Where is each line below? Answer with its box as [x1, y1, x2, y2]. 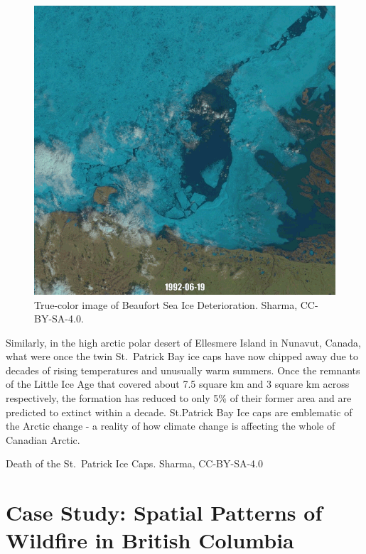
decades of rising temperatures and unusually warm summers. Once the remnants [6, 362, 360, 377]
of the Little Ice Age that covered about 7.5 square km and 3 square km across [6, 376, 350, 391]
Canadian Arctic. [6, 432, 80, 447]
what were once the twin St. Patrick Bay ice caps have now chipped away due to [6, 349, 358, 364]
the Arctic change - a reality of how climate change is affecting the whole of [6, 418, 335, 433]
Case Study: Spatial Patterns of [6, 498, 323, 527]
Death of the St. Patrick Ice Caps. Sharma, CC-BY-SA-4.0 [6, 456, 263, 471]
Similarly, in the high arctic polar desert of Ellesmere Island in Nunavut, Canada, [6, 335, 362, 349]
